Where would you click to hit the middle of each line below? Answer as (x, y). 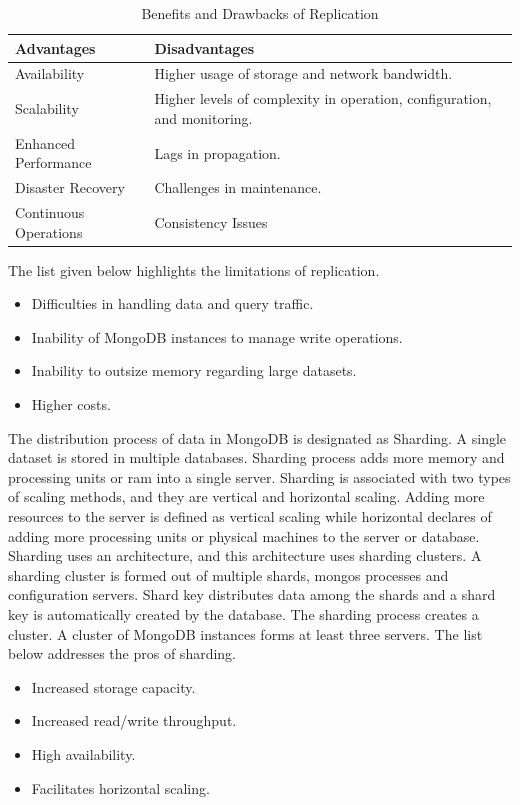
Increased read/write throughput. (134, 720)
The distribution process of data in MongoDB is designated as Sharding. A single (257, 437)
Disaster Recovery (70, 187)
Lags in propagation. (217, 152)
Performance (53, 162)
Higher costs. (71, 404)
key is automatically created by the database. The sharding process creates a (243, 614)
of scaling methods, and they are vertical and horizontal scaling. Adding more (246, 496)
